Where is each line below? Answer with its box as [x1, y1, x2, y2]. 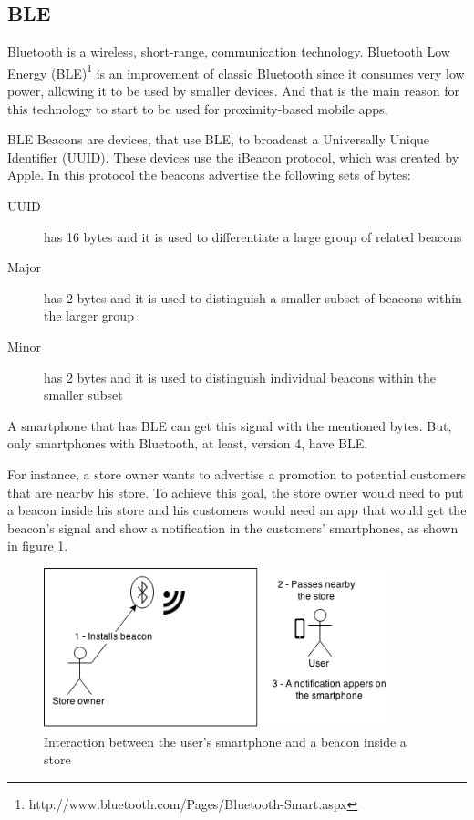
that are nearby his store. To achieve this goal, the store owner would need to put [7, 482, 464, 501]
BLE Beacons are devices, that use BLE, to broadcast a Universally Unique [7, 130, 430, 149]
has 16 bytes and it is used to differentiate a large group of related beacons [44, 226, 462, 246]
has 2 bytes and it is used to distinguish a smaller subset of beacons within [44, 288, 462, 307]
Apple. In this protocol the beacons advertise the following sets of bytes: [7, 165, 411, 184]
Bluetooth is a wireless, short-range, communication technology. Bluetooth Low [7, 42, 450, 61]
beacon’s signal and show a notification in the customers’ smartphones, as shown [7, 518, 459, 537]
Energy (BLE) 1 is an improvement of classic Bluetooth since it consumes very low [7, 60, 465, 82]
